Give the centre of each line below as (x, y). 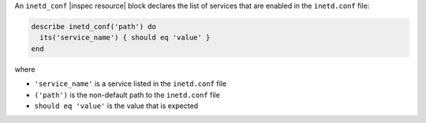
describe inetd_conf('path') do (94, 26)
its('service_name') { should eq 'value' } (125, 38)
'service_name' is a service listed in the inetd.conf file (131, 84)
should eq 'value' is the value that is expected (116, 106)
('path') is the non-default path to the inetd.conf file (127, 95)
